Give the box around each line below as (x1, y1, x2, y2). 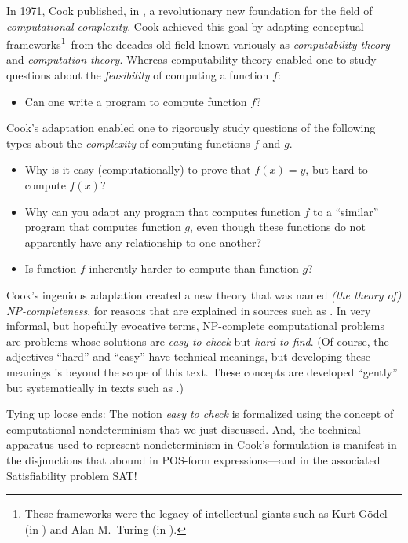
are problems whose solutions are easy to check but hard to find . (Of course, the (6, 332, 389, 349)
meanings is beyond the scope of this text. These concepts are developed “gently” (6, 363, 398, 380)
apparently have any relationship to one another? (24, 233, 262, 250)
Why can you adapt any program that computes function (24, 203, 301, 219)
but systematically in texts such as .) (6, 379, 184, 395)
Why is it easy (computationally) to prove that (24, 161, 251, 178)
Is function (24, 260, 77, 277)
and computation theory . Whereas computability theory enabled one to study (6, 51, 377, 68)
